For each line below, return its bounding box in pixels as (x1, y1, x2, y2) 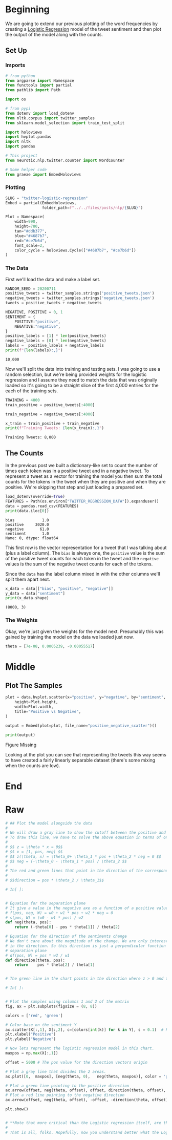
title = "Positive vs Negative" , (14, 709, 81, 714)
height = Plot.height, (14, 700, 58, 705)
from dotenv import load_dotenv (5, 111, 74, 116)
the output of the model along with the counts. (5, 31, 103, 37)
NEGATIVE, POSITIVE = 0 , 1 (5, 310, 63, 315)
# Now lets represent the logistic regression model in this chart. (5, 1046, 155, 1051)
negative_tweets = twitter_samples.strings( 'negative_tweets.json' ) (5, 295, 155, 301)
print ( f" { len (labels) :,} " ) (5, 348, 63, 353)
